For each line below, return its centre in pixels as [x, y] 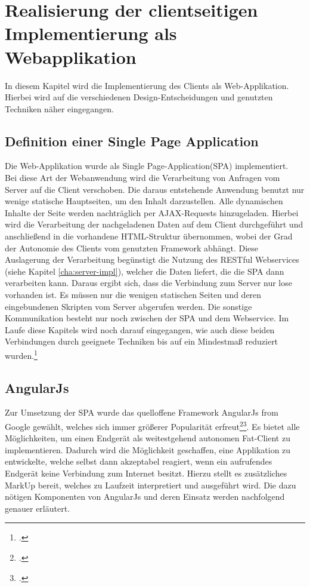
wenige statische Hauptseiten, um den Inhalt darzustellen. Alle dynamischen [144, 201]
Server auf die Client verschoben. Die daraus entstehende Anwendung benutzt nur [155, 189]
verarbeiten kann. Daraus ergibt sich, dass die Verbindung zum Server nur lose [148, 283]
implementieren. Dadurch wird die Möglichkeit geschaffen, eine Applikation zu [148, 449]
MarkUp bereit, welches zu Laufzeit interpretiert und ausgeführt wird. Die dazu [151, 485]
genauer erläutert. [38, 508]
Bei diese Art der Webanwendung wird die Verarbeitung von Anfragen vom [142, 178]
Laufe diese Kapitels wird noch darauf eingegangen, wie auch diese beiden [140, 329]
